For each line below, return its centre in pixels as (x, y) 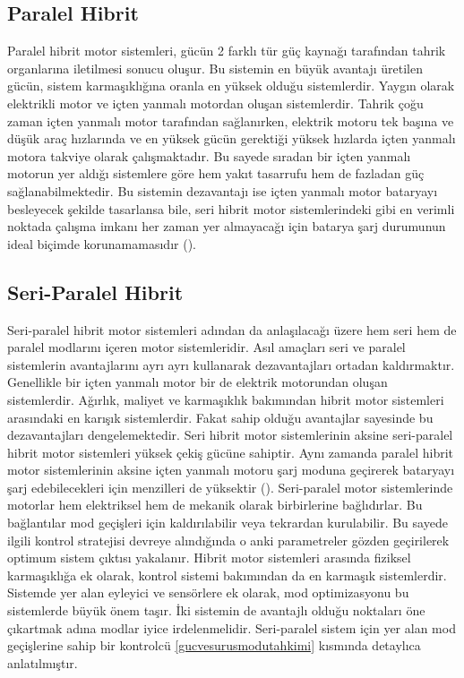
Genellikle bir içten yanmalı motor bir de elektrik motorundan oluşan (198, 382)
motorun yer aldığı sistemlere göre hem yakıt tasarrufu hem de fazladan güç (216, 173)
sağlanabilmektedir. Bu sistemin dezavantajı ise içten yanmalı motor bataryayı (223, 190)
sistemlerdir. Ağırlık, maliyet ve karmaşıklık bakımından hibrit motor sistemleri (226, 399)
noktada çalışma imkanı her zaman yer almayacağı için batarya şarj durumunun (227, 226)
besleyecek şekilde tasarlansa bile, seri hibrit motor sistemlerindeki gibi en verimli (231, 208)
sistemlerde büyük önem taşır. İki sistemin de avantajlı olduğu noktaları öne (216, 610)
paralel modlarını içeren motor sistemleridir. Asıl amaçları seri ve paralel (206, 347)
